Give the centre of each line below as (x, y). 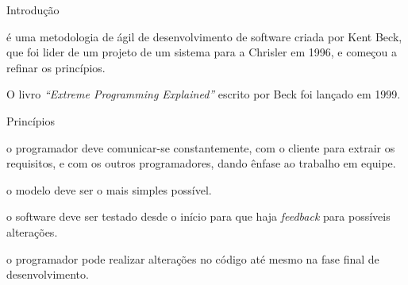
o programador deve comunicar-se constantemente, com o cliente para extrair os (201, 147)
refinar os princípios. (56, 67)
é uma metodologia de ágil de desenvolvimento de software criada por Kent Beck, (204, 36)
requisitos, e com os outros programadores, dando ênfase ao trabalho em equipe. (201, 163)
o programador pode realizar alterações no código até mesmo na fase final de (193, 258)
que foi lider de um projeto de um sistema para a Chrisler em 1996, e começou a (202, 52)
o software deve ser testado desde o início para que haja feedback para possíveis (198, 216)
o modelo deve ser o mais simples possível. (109, 189)
